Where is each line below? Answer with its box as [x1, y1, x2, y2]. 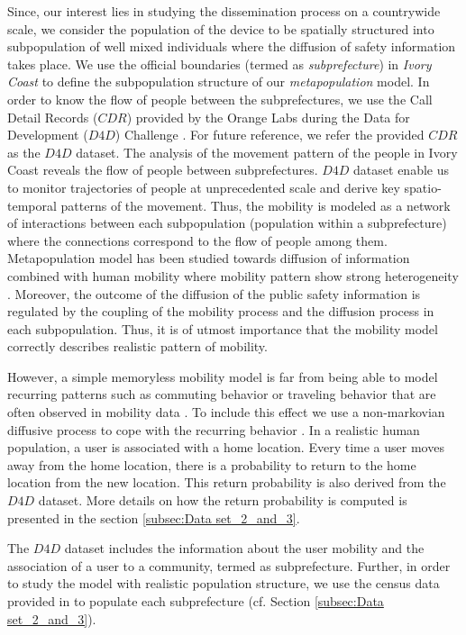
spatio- [404, 177, 442, 196]
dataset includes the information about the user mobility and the [64, 539, 425, 558]
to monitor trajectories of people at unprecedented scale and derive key [7, 177, 400, 196]
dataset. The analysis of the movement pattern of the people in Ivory [76, 142, 458, 161]
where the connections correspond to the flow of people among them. [7, 231, 388, 249]
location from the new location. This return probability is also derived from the [7, 473, 446, 492]
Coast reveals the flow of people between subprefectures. [7, 160, 318, 179]
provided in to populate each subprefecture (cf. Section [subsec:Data [7, 592, 384, 610]
